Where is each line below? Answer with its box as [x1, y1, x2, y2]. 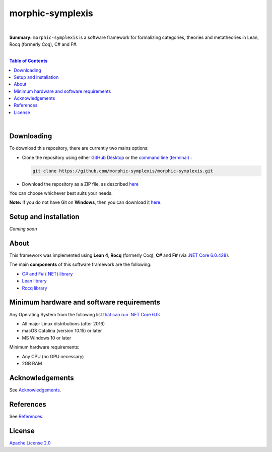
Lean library [22, 278, 47, 284]
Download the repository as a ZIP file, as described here [22, 181, 139, 187]
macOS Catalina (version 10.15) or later [22, 328, 102, 334]
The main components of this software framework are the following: [9, 261, 152, 267]
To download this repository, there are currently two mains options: [9, 145, 149, 151]
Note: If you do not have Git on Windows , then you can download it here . [9, 199, 162, 205]
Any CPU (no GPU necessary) [22, 353, 84, 359]
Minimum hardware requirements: [9, 344, 80, 350]
